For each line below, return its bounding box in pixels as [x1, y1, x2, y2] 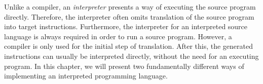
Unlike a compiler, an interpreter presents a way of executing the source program [4, 2, 256, 12]
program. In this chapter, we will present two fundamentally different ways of [4, 60, 244, 71]
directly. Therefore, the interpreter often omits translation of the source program [4, 11, 254, 22]
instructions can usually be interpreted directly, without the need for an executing [4, 50, 259, 61]
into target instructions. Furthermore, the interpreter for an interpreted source [4, 21, 248, 32]
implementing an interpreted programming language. [4, 70, 168, 81]
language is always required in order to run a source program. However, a [4, 31, 232, 41]
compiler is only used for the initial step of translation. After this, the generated [4, 41, 253, 51]
